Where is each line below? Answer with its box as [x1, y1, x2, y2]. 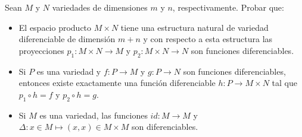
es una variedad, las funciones [39, 109, 148, 121]
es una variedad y [36, 65, 101, 77]
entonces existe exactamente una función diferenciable [18, 77, 216, 89]
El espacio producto [18, 21, 92, 33]
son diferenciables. [132, 120, 198, 133]
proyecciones [18, 44, 64, 56]
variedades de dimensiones [52, 1, 148, 13]
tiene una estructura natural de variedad [120, 21, 269, 33]
